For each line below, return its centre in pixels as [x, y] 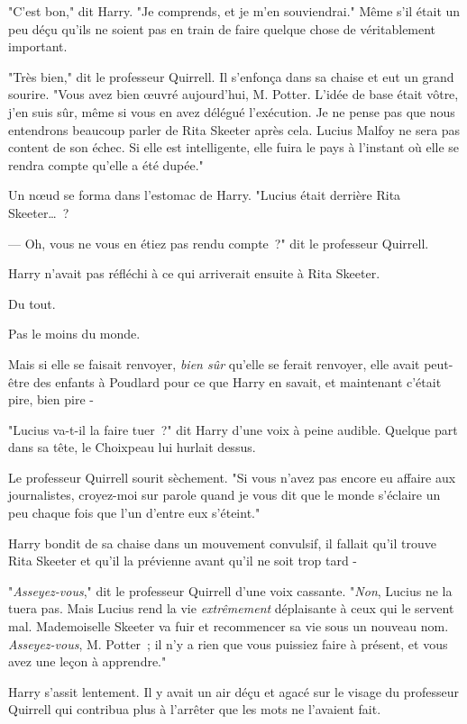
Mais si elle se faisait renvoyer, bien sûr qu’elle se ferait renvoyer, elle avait [214, 363]
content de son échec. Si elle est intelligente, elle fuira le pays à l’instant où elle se [234, 147]
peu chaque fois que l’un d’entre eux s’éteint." [134, 513]
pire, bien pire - [51, 399]
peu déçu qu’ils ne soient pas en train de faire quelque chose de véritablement [222, 28]
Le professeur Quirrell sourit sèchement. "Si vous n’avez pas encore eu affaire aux [232, 477]
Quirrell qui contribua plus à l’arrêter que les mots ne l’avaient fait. [195, 709]
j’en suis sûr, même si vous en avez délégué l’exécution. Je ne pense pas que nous [232, 111]
